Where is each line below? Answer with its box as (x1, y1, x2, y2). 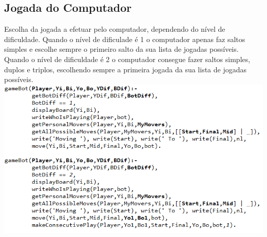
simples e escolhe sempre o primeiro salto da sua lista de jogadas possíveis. (4, 44, 239, 54)
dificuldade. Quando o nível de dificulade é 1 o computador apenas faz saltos (4, 33, 245, 44)
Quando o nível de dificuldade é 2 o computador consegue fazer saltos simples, (4, 53, 251, 64)
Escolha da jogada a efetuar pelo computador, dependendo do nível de (4, 24, 225, 34)
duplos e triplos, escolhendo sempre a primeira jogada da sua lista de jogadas (4, 64, 247, 74)
